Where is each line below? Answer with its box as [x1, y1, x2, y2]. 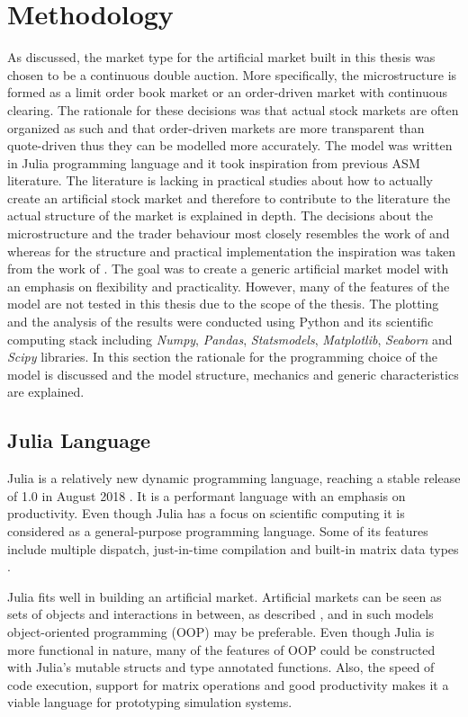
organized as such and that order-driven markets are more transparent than [7, 118, 425, 137]
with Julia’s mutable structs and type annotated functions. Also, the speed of [7, 658, 435, 677]
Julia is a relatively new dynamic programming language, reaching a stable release [7, 469, 461, 488]
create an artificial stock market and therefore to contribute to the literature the [7, 188, 451, 207]
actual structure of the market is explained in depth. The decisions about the [7, 206, 433, 225]
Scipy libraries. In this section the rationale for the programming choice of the [7, 347, 437, 366]
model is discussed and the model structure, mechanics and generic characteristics [7, 364, 459, 383]
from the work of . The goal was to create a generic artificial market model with [7, 259, 449, 278]
